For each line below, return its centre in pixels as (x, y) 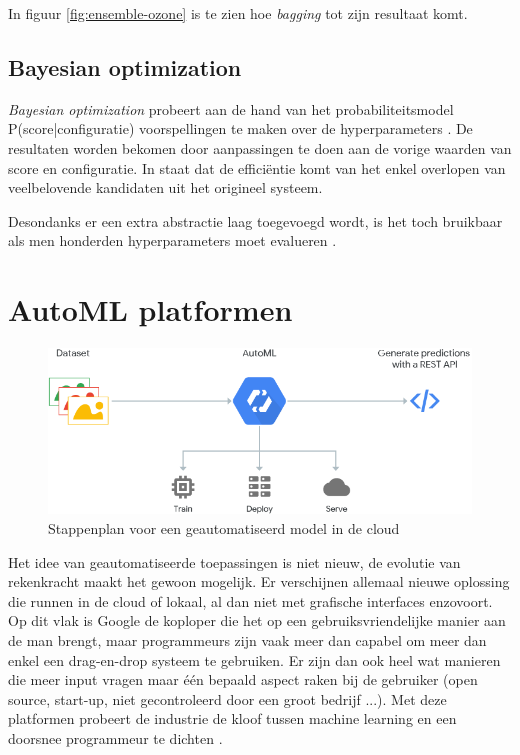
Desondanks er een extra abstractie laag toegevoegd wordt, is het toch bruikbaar (255, 220)
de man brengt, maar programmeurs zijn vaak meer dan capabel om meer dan (247, 639)
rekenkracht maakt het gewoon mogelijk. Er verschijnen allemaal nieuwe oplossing (259, 581)
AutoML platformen (150, 309)
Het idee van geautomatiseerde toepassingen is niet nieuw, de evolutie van (234, 561)
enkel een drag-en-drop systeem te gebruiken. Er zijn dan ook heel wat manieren (254, 659)
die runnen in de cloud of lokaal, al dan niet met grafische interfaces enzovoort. (250, 600)
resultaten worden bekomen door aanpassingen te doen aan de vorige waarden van (260, 147)
